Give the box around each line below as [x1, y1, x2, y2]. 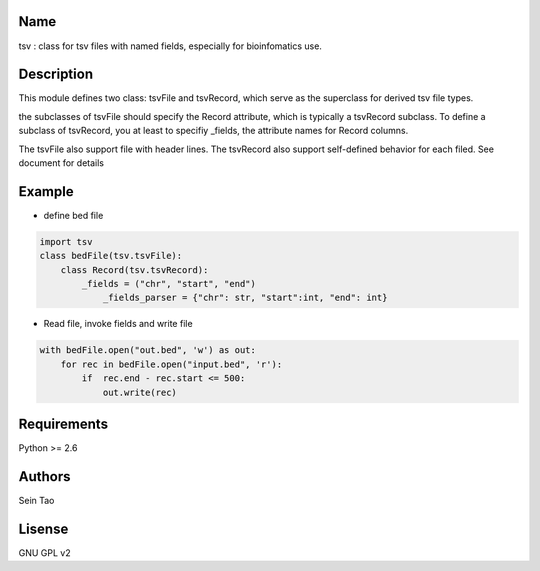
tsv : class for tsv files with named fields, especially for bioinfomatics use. [18, 40, 322, 52]
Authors [18, 468, 71, 485]
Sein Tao [18, 494, 55, 506]
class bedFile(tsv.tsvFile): [39, 250, 183, 262]
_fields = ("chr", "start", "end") [81, 278, 257, 290]
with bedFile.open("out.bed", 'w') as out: [39, 345, 257, 356]
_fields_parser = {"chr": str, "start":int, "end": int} [102, 292, 388, 304]
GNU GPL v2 [18, 546, 71, 559]
